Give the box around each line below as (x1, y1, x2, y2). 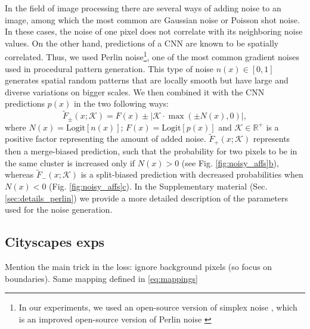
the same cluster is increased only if (5, 156, 135, 169)
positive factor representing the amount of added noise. (5, 132, 206, 145)
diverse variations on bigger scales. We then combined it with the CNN (5, 85, 265, 98)
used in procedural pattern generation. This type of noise (5, 62, 214, 75)
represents (253, 132, 290, 145)
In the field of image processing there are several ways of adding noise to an (5, 2, 281, 14)
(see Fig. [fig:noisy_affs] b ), (181, 156, 279, 169)
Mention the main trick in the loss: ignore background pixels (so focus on (5, 260, 272, 272)
